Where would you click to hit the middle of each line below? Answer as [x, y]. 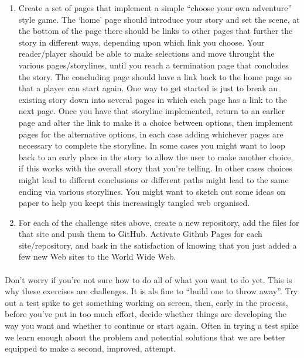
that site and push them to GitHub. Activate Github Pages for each [140, 234]
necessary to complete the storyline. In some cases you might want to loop [152, 145]
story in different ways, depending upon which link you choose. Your [141, 42]
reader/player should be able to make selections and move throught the [146, 54]
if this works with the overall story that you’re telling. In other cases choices [155, 168]
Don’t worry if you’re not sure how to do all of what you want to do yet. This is [148, 279]
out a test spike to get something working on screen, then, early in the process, [146, 302]
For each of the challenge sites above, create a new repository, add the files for [159, 222]
